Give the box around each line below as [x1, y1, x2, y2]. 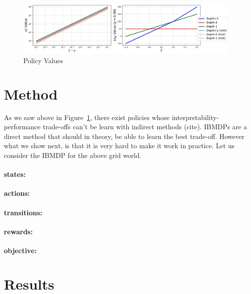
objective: [4, 245, 37, 255]
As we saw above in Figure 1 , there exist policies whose [4, 112, 170, 122]
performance [4, 121, 41, 132]
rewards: [4, 226, 33, 236]
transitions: [4, 207, 43, 217]
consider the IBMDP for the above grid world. [4, 150, 142, 160]
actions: [4, 188, 30, 198]
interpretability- [171, 112, 219, 122]
